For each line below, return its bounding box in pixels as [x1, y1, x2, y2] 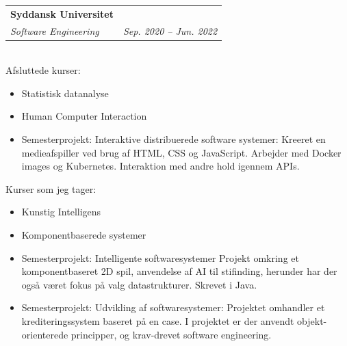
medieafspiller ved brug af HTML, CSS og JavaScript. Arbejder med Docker [21, 145, 342, 159]
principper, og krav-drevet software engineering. [70, 327, 272, 341]
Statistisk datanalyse [21, 85, 109, 100]
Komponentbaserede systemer [21, 228, 146, 242]
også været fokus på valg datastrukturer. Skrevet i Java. [21, 277, 257, 291]
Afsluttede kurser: [5, 63, 81, 77]
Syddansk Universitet [10, 6, 114, 21]
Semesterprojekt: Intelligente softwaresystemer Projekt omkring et [21, 250, 299, 265]
